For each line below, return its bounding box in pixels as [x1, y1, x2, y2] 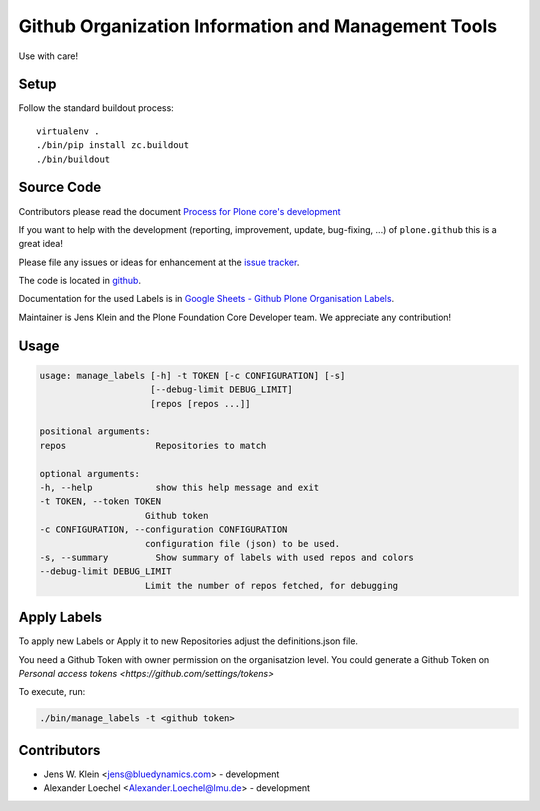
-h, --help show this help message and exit [39, 482, 320, 493]
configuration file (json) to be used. [145, 538, 341, 549]
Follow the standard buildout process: [18, 102, 174, 114]
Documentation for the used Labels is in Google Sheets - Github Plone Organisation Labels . [18, 293, 395, 305]
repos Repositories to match [39, 440, 267, 451]
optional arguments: [39, 468, 140, 479]
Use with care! [18, 50, 79, 62]
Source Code [18, 179, 102, 196]
